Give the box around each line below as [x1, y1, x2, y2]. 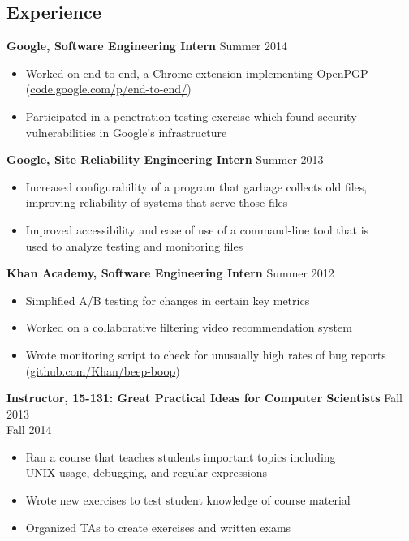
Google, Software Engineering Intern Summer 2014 [6, 37, 287, 54]
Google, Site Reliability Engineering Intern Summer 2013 [6, 151, 324, 168]
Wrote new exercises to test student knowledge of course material [25, 492, 351, 509]
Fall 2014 [6, 421, 52, 438]
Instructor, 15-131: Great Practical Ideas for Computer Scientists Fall [6, 389, 403, 406]
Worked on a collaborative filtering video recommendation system [25, 319, 352, 336]
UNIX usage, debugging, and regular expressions [25, 464, 267, 481]
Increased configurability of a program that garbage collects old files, [25, 178, 368, 195]
